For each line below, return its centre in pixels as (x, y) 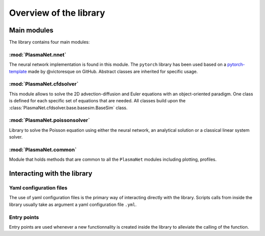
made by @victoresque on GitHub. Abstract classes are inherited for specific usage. (113, 71)
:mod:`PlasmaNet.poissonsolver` (50, 120)
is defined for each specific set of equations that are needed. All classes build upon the (97, 101)
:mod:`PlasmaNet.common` (43, 149)
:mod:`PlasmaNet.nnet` (38, 55)
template (18, 71)
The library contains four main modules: (50, 42)
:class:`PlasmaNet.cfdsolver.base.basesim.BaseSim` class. (68, 108)
